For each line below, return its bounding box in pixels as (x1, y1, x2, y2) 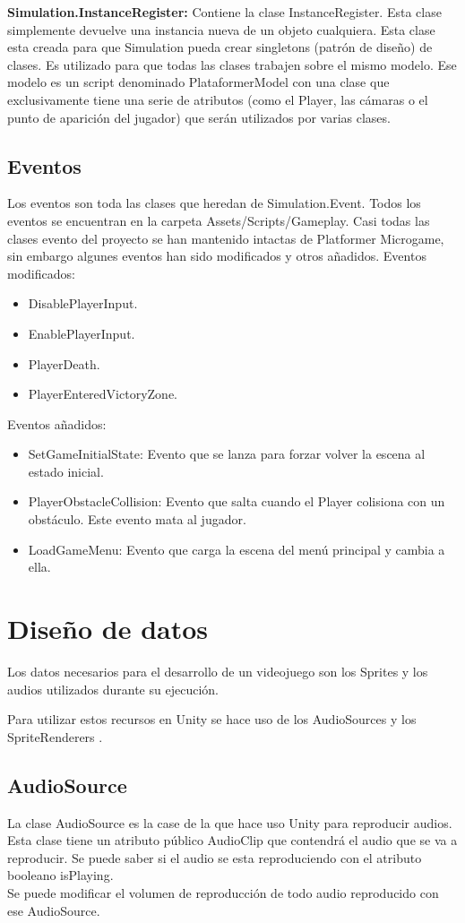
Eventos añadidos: (7, 414, 107, 433)
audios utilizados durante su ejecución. (7, 679, 219, 698)
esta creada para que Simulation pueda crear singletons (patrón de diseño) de (7, 38, 433, 56)
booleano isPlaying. (7, 866, 114, 884)
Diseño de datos (7, 610, 209, 647)
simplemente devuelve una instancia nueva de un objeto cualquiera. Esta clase (7, 20, 435, 39)
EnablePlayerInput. (28, 323, 135, 342)
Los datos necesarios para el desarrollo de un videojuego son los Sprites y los (7, 661, 428, 680)
